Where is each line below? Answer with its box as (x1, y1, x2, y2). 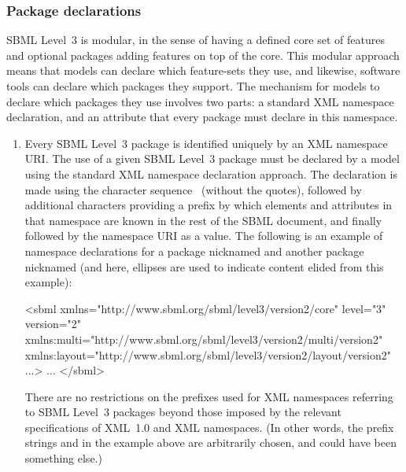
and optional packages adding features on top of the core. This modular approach (6, 46, 400, 63)
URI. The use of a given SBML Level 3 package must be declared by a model (24, 150, 400, 167)
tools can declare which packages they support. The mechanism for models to (6, 78, 380, 94)
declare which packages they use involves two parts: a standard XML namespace (6, 93, 394, 109)
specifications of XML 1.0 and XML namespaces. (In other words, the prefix (24, 419, 394, 435)
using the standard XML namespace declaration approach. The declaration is (24, 165, 397, 182)
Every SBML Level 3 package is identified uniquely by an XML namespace (24, 135, 388, 151)
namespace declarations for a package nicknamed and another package (24, 242, 364, 259)
